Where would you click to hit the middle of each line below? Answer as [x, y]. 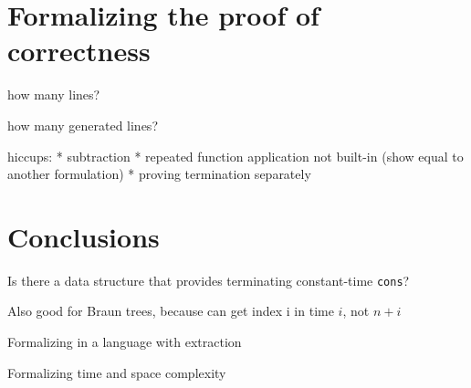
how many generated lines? [83, 125]
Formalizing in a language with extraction [125, 342]
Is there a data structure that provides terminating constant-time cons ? [209, 280]
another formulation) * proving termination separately [159, 174]
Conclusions [84, 236]
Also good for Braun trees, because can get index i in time [171, 311]
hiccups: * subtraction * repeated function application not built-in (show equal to [235, 156]
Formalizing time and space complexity [117, 372]
